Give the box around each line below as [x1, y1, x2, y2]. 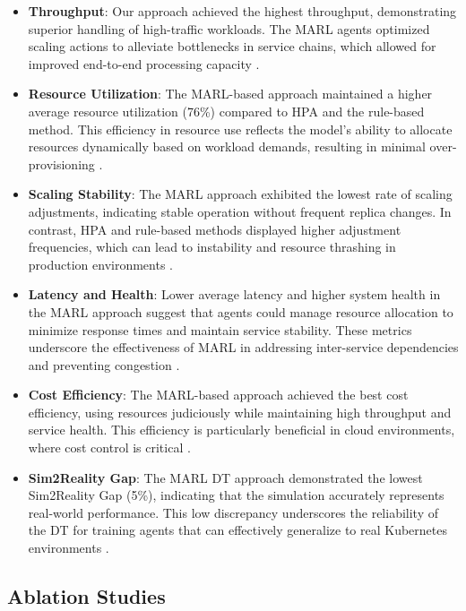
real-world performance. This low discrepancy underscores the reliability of [28, 503, 438, 521]
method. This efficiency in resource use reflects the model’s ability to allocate [28, 119, 453, 138]
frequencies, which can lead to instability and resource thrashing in [28, 237, 396, 256]
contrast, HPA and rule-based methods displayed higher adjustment [28, 219, 401, 238]
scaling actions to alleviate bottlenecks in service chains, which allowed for [28, 37, 436, 56]
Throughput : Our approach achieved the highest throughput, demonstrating [28, 2, 457, 20]
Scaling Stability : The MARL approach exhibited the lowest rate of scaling [28, 185, 453, 203]
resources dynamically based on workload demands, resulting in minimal [28, 137, 426, 156]
